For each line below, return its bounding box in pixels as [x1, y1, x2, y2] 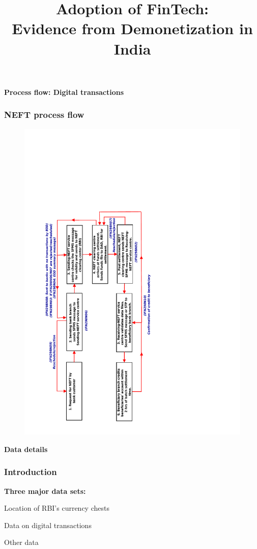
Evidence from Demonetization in [12, 18, 253, 39]
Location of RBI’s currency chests [4, 503, 109, 513]
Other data [4, 537, 39, 547]
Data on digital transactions [4, 519, 92, 530]
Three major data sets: [4, 485, 86, 496]
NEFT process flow [4, 108, 84, 121]
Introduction [4, 465, 57, 478]
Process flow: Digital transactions [4, 86, 124, 97]
